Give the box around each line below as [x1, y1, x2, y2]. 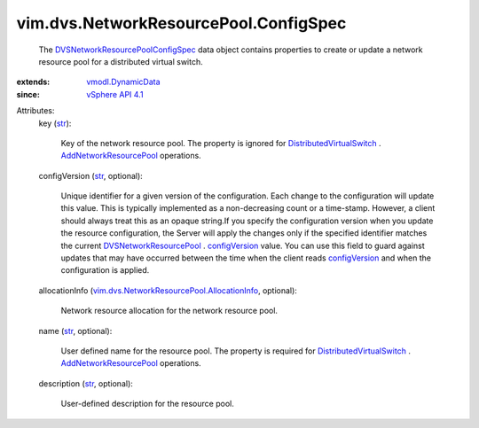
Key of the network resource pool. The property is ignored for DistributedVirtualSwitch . [60, 137, 381, 148]
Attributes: [16, 105, 55, 116]
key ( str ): [38, 118, 72, 128]
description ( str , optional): [38, 377, 133, 389]
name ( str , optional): [38, 325, 113, 336]
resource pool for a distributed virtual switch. [38, 56, 203, 66]
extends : [16, 76, 51, 88]
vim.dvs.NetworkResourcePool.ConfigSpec [16, 13, 347, 33]
